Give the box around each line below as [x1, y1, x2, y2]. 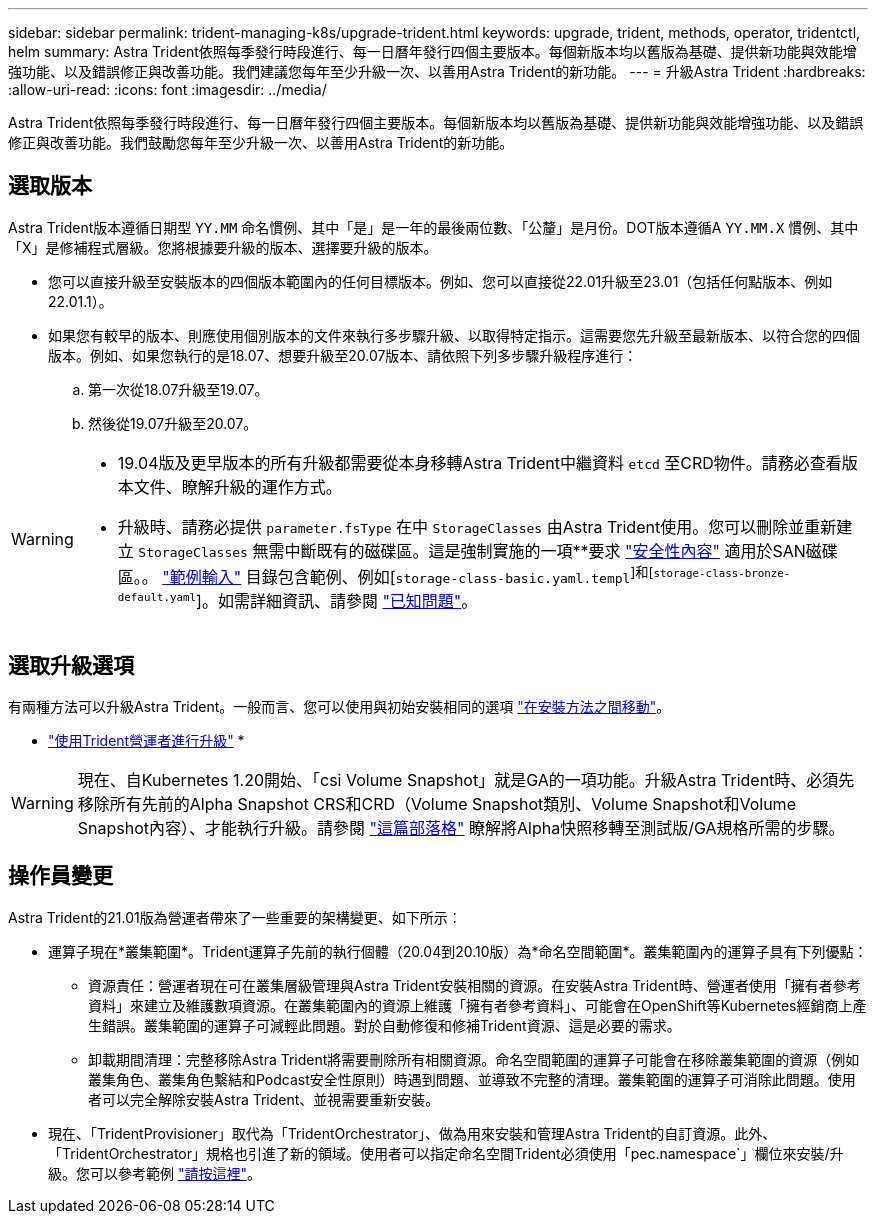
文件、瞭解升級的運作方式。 [133, 476, 342, 497]
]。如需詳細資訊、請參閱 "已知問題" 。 [196, 591, 478, 612]
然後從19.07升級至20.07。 [88, 414, 258, 432]
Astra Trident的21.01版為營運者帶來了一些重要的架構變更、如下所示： [8, 908, 462, 926]
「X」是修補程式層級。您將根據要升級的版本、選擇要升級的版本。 [8, 238, 438, 256]
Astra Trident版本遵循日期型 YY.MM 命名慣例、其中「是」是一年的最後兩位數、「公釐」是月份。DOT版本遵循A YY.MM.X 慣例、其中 [8, 218, 859, 236]
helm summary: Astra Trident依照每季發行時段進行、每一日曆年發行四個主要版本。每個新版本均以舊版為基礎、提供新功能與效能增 [8, 43, 857, 60]
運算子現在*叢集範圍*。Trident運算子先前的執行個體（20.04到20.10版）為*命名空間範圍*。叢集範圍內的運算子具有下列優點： [48, 942, 868, 960]
